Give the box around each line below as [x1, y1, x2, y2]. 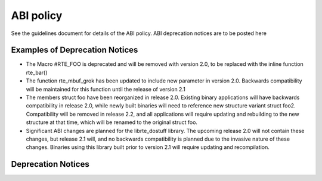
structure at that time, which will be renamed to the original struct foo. [26, 119, 198, 126]
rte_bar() [26, 69, 48, 76]
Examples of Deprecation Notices [11, 45, 138, 55]
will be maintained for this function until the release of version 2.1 [26, 85, 186, 93]
